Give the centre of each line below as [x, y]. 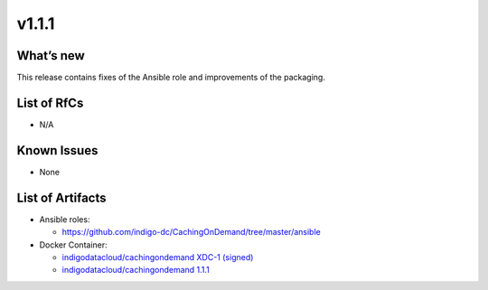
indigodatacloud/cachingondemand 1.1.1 [136, 270]
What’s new [51, 56]
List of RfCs [50, 103]
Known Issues [57, 150]
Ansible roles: [65, 219]
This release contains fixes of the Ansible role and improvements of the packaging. [171, 78]
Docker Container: [73, 245]
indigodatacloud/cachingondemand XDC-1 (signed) [158, 257]
